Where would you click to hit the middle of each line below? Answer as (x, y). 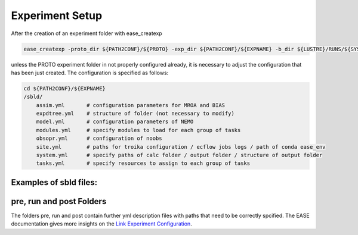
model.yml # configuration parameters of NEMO (115, 122)
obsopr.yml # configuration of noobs (99, 139)
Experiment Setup (57, 15)
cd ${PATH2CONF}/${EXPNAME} (64, 88)
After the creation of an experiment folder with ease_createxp (87, 33)
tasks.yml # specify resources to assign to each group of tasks (143, 163)
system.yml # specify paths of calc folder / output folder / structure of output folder (179, 155)
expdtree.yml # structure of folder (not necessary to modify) (135, 114)
